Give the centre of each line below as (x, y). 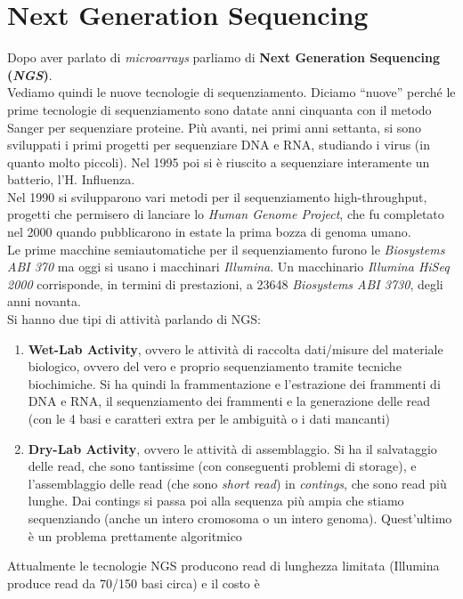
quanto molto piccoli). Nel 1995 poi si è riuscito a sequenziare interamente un (219, 162)
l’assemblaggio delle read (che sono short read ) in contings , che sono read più (237, 483)
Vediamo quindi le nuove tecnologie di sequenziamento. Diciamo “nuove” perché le (231, 92)
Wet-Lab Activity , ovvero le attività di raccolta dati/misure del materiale (236, 348)
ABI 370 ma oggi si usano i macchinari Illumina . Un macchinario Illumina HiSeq (228, 267)
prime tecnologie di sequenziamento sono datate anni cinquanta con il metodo (219, 109)
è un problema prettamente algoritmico (135, 535)
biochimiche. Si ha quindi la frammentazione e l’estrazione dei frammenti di (234, 383)
